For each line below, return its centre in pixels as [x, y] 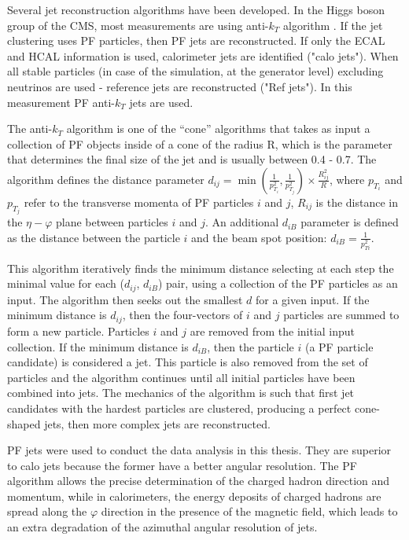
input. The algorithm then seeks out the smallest [125, 299]
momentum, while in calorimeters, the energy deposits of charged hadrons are [194, 496]
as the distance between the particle [94, 237]
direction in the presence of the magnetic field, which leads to [249, 511]
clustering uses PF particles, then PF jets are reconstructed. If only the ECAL [196, 40]
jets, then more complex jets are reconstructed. [157, 423]
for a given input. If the [313, 299]
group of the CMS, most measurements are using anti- [138, 25]
